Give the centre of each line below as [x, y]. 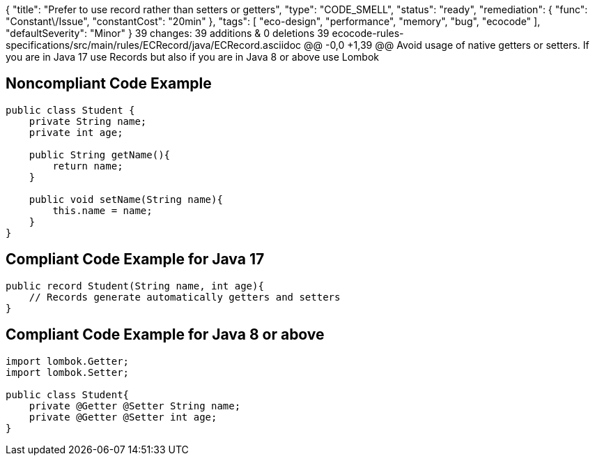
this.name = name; [102, 210]
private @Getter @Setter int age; [123, 417]
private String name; [88, 121]
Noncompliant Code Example [109, 84]
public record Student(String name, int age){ [135, 286]
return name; [88, 166]
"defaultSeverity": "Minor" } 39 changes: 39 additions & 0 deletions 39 [168, 33]
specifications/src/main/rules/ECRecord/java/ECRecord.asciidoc [154, 45]
